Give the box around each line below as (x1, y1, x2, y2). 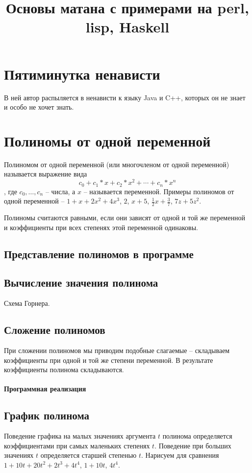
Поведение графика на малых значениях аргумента (4, 431, 156, 441)
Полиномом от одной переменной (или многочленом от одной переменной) (4, 159, 229, 169)
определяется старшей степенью (40, 450, 137, 460)
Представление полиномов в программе (4, 246, 194, 261)
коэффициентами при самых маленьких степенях (4, 440, 150, 450)
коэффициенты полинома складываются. (4, 364, 124, 375)
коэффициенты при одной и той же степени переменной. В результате (4, 355, 213, 365)
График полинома (4, 408, 90, 423)
